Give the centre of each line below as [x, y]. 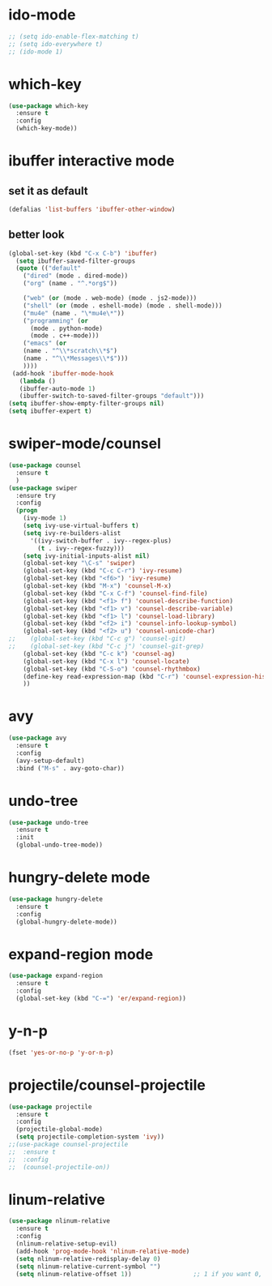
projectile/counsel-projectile [107, 1085]
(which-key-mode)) [47, 129]
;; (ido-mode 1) [36, 51]
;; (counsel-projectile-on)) [59, 1167]
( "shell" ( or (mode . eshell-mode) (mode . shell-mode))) [123, 306]
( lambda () [38, 381]
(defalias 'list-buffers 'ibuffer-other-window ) [92, 209]
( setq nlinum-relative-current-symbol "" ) [88, 1267]
